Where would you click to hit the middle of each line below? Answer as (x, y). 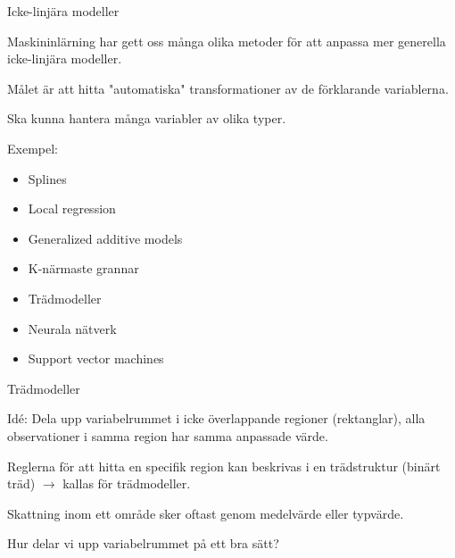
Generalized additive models (105, 238)
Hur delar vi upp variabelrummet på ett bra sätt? (143, 543)
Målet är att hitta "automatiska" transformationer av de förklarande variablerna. (228, 88)
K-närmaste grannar (83, 268)
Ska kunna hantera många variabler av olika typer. (147, 118)
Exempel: (33, 148)
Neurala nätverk (72, 328)
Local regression (72, 208)
